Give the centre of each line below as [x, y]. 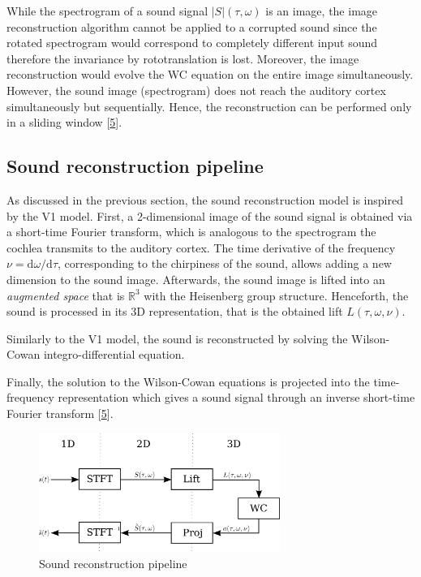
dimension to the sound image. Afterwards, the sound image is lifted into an [196, 279]
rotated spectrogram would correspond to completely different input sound [192, 43]
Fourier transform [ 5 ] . [60, 413]
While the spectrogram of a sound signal [107, 11]
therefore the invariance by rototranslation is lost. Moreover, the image [183, 58]
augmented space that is [66, 295]
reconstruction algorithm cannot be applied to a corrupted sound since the [192, 26]
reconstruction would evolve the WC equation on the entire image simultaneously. [210, 74]
